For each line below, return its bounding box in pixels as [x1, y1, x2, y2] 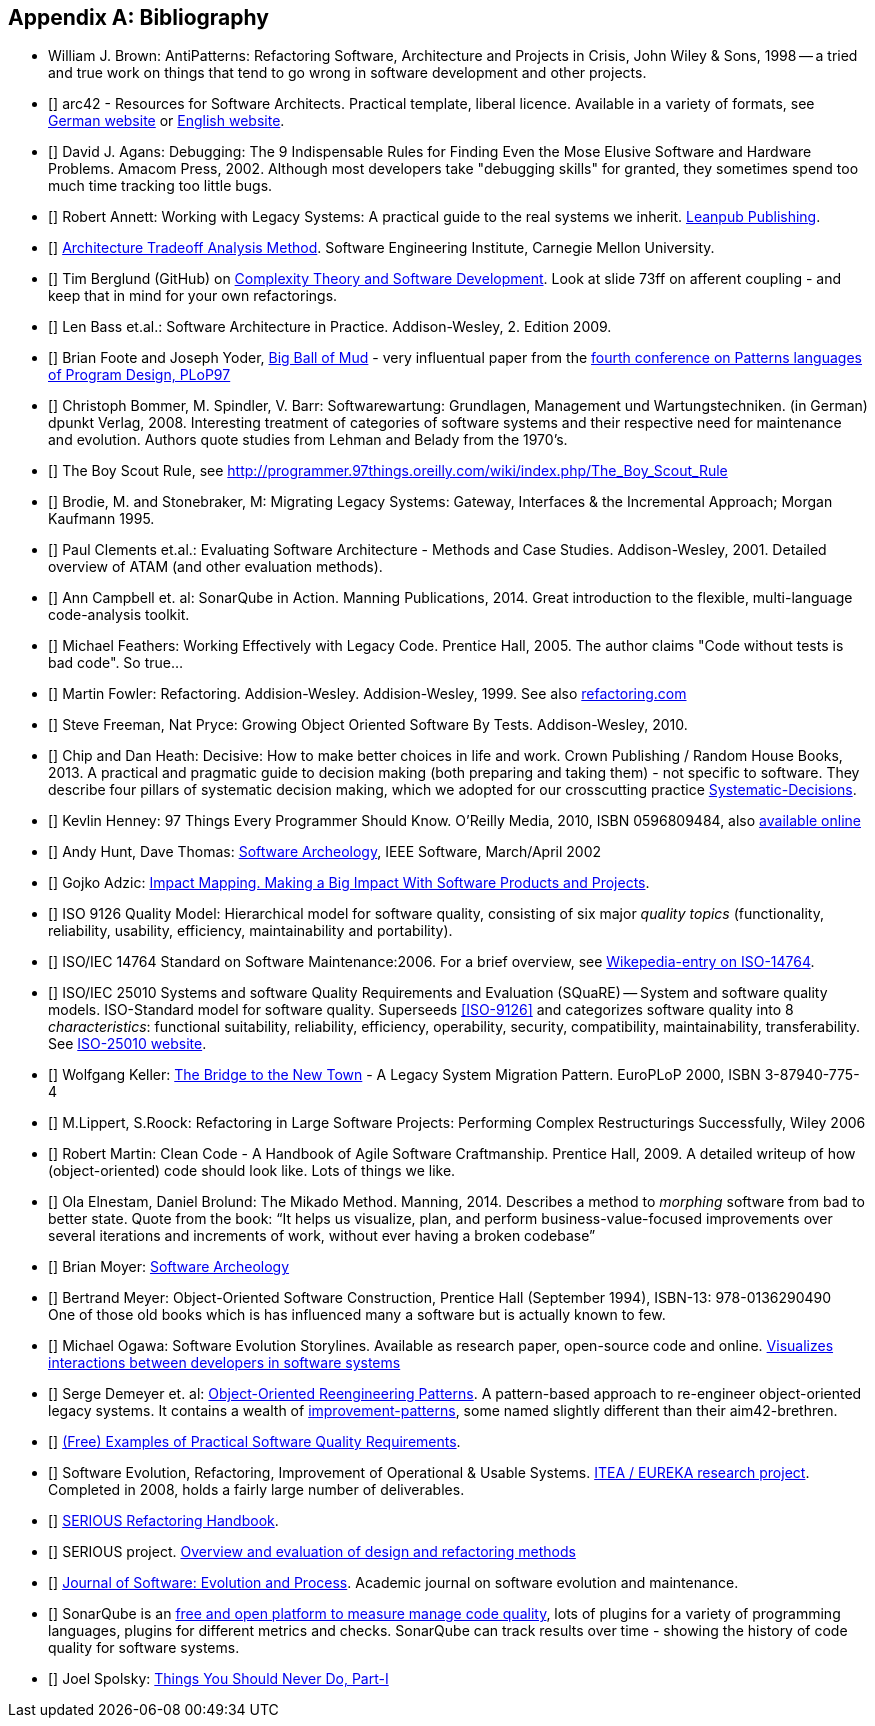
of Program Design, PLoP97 [48, 366, 231, 384]
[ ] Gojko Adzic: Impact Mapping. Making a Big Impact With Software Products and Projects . [48, 874, 650, 892]
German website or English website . [48, 112, 285, 130]
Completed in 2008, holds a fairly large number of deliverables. [48, 1481, 465, 1499]
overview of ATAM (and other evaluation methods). [48, 558, 383, 576]
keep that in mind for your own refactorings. [48, 287, 338, 305]
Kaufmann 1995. [48, 510, 155, 528]
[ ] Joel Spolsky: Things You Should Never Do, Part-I [48, 1670, 389, 1688]
